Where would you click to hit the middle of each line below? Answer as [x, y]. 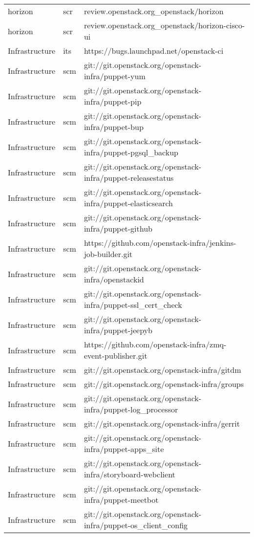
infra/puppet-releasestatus [129, 178]
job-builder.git [108, 254]
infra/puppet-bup [114, 127]
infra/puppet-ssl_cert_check [133, 305]
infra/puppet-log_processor [131, 409]
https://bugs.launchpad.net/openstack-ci [154, 51]
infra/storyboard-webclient [129, 474]
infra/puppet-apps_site [124, 449]
